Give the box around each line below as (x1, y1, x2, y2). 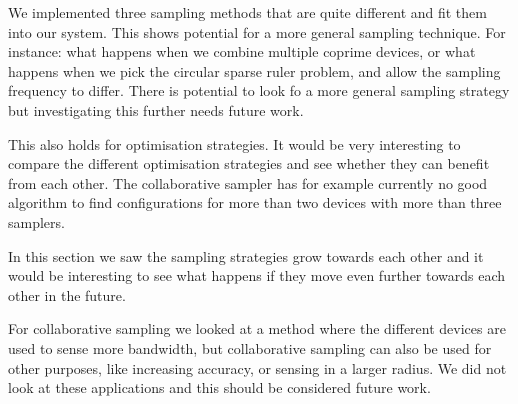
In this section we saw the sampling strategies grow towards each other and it (8, 245, 484, 266)
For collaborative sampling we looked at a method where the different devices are (8, 318, 506, 339)
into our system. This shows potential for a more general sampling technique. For (8, 21, 506, 42)
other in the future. (8, 284, 126, 305)
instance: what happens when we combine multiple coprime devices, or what (8, 41, 476, 62)
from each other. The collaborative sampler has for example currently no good (8, 172, 488, 193)
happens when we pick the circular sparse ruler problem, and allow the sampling (8, 60, 501, 81)
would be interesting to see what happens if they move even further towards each (8, 265, 506, 286)
